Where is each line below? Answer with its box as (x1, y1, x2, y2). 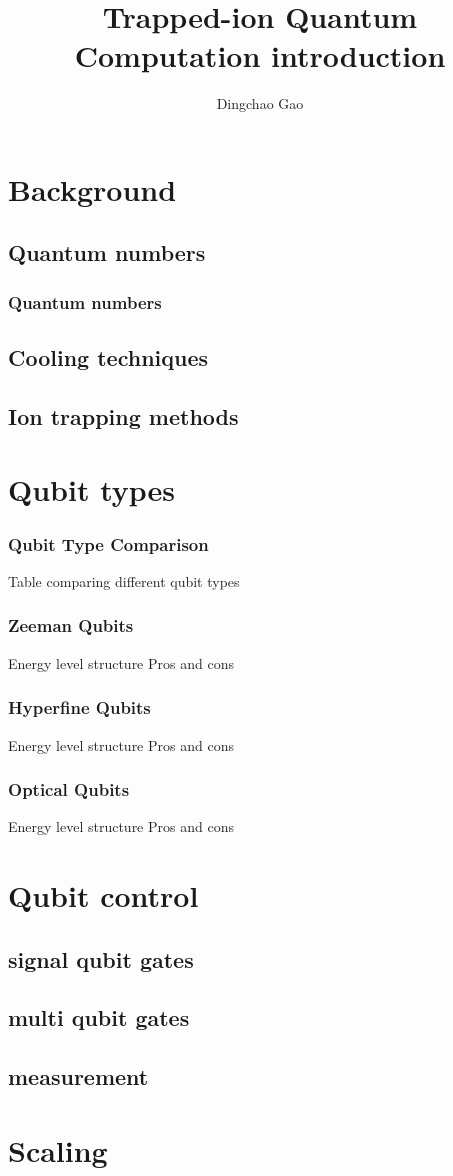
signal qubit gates (8, 943, 194, 974)
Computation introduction (74, 35, 446, 76)
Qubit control (8, 875, 199, 916)
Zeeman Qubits (8, 613, 134, 638)
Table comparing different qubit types (8, 570, 240, 591)
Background (8, 168, 177, 209)
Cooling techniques (8, 342, 209, 373)
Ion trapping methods (8, 400, 239, 431)
